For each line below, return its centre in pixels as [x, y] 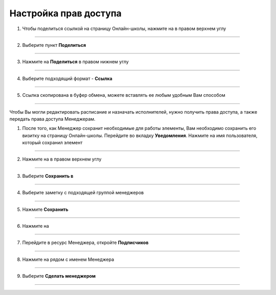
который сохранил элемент [52, 143]
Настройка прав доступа [66, 13]
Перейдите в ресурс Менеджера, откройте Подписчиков [85, 243]
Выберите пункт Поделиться [54, 45]
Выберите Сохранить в [48, 176]
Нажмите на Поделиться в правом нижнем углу [75, 62]
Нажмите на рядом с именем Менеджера [68, 259]
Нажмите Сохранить [45, 209]
